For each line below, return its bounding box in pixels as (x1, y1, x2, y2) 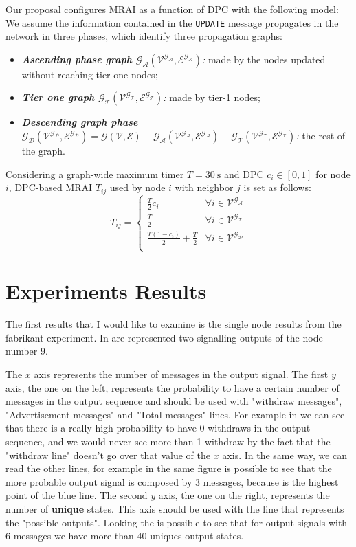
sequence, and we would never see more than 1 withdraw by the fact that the (5, 434, 331, 448)
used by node (109, 180, 166, 194)
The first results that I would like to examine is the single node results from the (5, 317, 342, 331)
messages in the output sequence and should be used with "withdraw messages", (5, 394, 342, 408)
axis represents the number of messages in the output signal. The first (34, 367, 329, 381)
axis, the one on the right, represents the (158, 488, 330, 502)
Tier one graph (21, 90, 95, 104)
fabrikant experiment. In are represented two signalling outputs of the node (5, 330, 323, 344)
